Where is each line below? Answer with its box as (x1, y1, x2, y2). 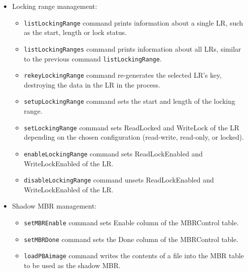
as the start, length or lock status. (24, 27, 127, 37)
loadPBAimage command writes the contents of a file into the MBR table (24, 250, 244, 261)
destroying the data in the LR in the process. (24, 79, 161, 90)
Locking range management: (12, 1, 97, 11)
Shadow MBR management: (12, 201, 97, 211)
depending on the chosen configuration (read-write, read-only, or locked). (24, 132, 244, 142)
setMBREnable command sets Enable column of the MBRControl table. (24, 217, 239, 227)
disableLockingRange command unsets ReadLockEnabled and (24, 175, 214, 185)
